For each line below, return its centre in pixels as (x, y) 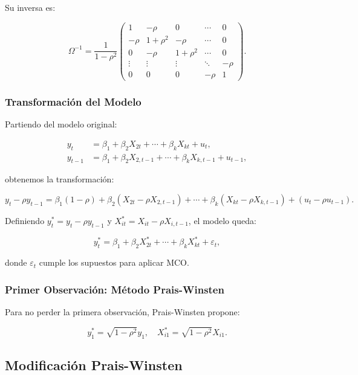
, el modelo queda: (222, 221)
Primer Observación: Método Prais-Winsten (115, 289)
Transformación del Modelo (73, 101)
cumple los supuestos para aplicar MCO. (114, 262)
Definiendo (25, 221)
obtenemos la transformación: (60, 179)
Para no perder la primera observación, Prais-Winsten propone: (122, 311)
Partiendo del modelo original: (61, 124)
